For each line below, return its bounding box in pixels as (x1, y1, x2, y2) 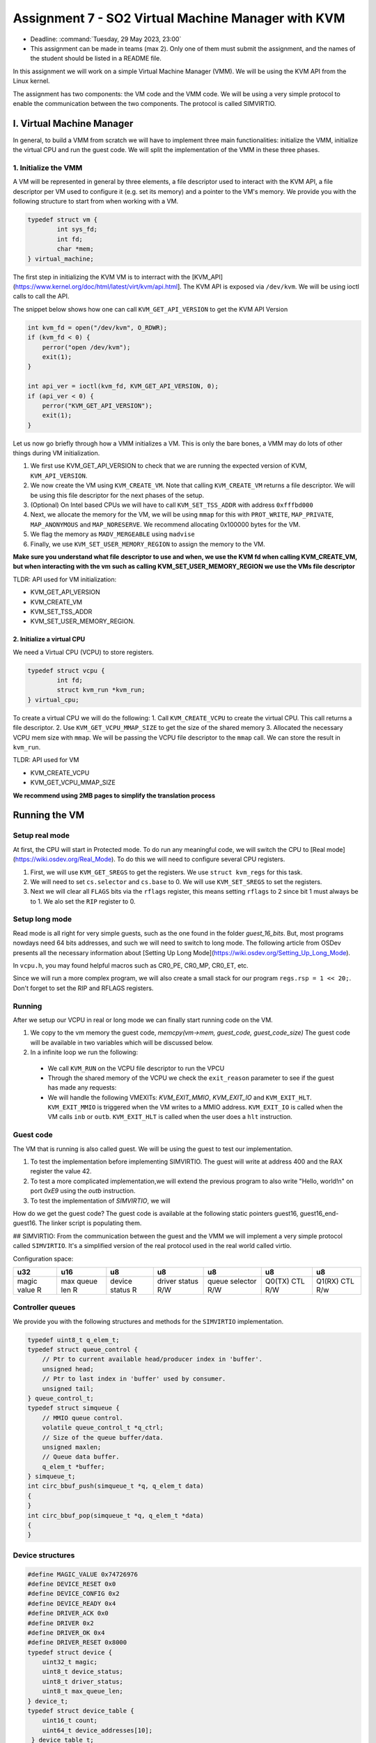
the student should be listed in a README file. (30, 54, 162, 63)
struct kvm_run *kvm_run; (56, 686, 146, 694)
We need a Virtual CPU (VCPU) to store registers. (13, 648, 155, 656)
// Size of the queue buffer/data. (42, 1433, 164, 1441)
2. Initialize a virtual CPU (13, 635, 86, 644)
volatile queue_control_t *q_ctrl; (42, 1424, 164, 1432)
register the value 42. (30, 1167, 92, 1175)
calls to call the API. (13, 292, 70, 300)
